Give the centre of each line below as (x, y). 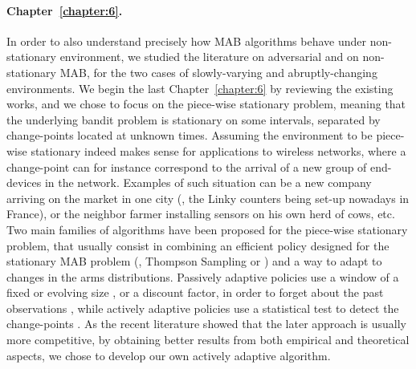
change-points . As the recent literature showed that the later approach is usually (206, 324)
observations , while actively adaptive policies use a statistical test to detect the (203, 308)
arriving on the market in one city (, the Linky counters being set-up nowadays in (208, 198)
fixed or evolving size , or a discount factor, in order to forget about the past (195, 292)
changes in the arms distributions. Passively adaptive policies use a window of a (203, 276)
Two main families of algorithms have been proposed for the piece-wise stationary (207, 229)
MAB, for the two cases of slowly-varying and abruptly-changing (218, 72)
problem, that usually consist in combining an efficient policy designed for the (198, 245)
